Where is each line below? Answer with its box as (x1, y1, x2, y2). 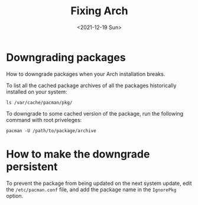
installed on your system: (6, 88, 67, 95)
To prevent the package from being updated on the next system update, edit (6, 180, 192, 187)
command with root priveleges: (6, 116, 82, 123)
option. (6, 192, 24, 199)
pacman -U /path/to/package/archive (6, 127, 96, 134)
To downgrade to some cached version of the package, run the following (6, 110, 184, 117)
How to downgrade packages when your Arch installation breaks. (6, 70, 165, 78)
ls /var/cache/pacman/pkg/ (6, 100, 73, 105)
